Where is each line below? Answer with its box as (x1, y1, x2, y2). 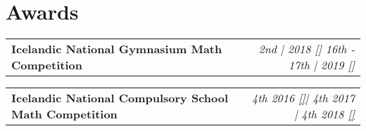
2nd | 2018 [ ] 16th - (258, 41, 355, 57)
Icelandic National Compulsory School (11, 90, 229, 106)
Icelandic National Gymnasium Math (11, 41, 222, 57)
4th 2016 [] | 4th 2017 (252, 90, 355, 106)
